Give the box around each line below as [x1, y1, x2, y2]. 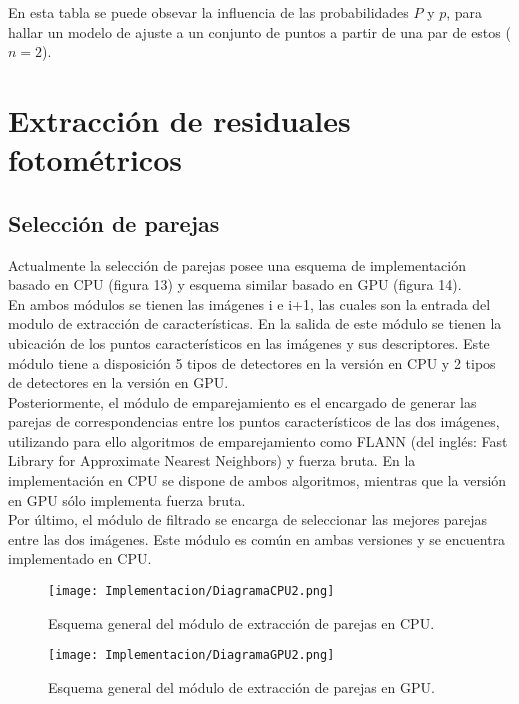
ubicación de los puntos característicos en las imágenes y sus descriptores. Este [8, 332, 490, 353]
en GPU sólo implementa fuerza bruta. [8, 489, 246, 510]
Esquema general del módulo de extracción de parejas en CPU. [48, 612, 435, 633]
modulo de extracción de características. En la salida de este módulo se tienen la [8, 313, 502, 334]
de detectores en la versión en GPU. [8, 372, 229, 393]
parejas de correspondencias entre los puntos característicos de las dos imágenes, [8, 411, 500, 432]
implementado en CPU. [8, 548, 152, 569]
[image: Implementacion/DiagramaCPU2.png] [48, 584, 335, 599]
